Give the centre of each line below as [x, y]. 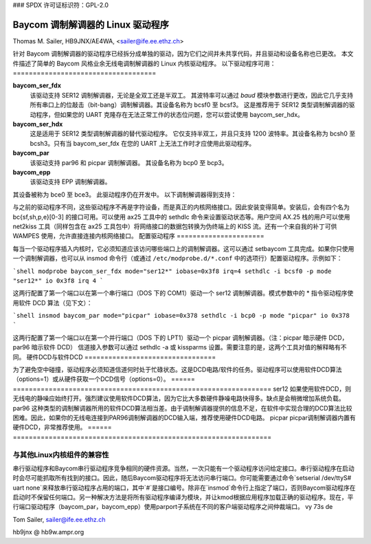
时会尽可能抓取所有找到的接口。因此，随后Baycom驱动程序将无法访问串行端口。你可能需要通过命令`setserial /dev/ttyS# [182, 478]
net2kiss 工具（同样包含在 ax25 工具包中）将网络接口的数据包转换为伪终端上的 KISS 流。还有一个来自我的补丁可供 [175, 226]
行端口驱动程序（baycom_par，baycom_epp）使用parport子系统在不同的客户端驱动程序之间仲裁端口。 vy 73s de [173, 507]
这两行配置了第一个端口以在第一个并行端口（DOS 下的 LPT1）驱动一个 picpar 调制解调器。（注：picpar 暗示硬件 [170, 338]
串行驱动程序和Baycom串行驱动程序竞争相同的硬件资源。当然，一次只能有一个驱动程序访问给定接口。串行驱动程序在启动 [184, 468]
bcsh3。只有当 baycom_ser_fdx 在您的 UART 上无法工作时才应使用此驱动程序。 [143, 143]
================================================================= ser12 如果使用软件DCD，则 [182, 389]
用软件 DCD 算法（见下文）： [53, 303]
